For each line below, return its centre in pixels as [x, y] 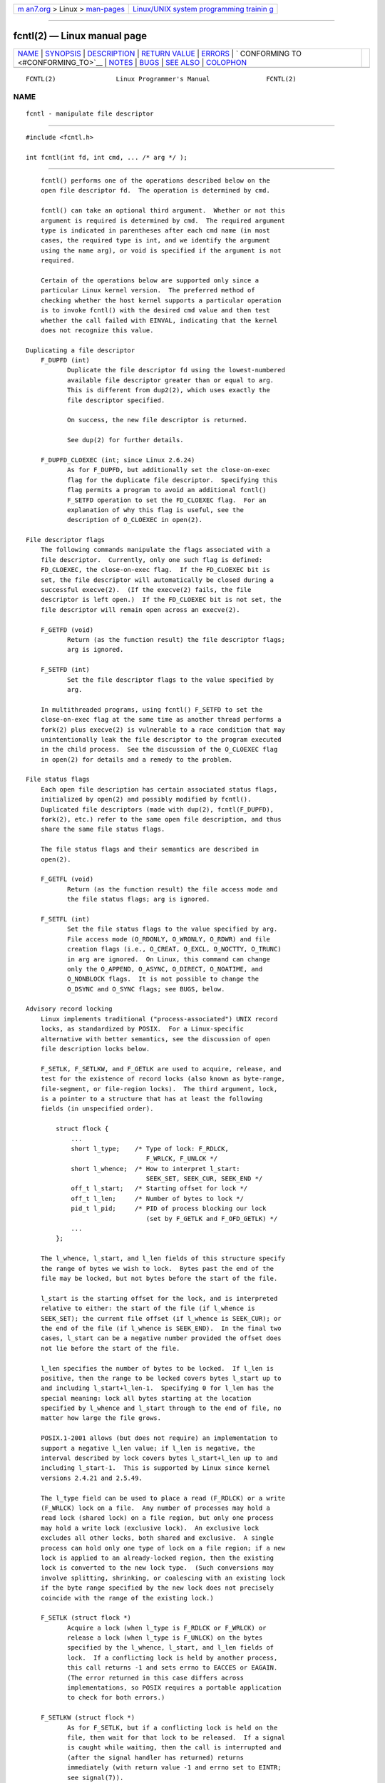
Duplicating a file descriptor [81, 350]
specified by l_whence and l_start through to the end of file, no [161, 1408]
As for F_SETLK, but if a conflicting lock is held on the [172, 1727]
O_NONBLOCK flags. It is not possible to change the [163, 979]
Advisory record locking [69, 1009]
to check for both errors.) [116, 1698]
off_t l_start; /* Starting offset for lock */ [159, 1189]
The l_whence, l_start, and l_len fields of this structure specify [163, 1258]
